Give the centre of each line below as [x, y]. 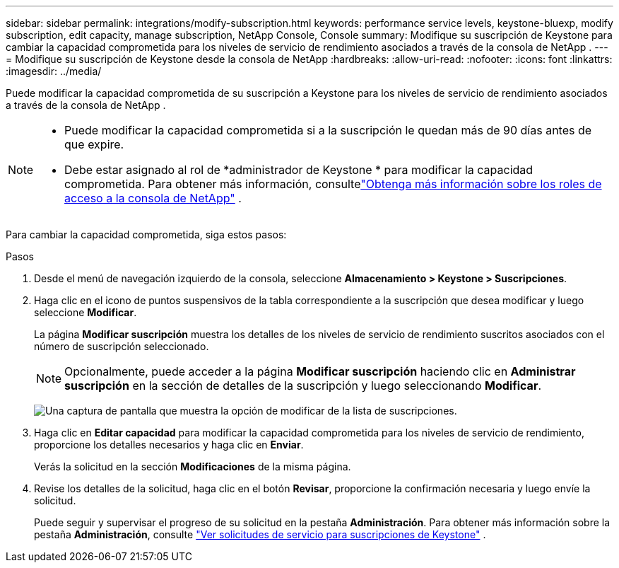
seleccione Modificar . [86, 312]
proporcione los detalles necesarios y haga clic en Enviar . [169, 445]
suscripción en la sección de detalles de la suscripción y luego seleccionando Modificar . [303, 386]
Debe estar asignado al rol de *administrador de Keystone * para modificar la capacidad [299, 170]
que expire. [94, 144]
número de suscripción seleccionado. [122, 346]
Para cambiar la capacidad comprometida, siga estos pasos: [146, 234]
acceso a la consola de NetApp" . [153, 198]
